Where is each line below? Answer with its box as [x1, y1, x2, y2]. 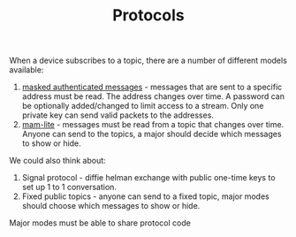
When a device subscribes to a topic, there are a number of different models [9, 55, 287, 66]
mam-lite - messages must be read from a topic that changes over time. [21, 119, 285, 130]
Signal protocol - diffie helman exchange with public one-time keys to [21, 172, 276, 183]
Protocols [111, 5, 186, 26]
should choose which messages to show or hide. [21, 201, 201, 211]
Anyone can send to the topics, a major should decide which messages [21, 129, 282, 140]
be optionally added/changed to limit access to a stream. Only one [21, 101, 264, 111]
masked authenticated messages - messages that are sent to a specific [21, 81, 283, 93]
